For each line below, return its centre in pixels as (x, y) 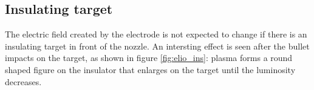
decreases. (23, 81)
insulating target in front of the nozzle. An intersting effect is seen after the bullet (157, 46)
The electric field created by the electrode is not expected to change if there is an (156, 34)
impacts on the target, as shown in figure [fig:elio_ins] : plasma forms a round (149, 58)
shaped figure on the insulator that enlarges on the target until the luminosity (150, 69)
